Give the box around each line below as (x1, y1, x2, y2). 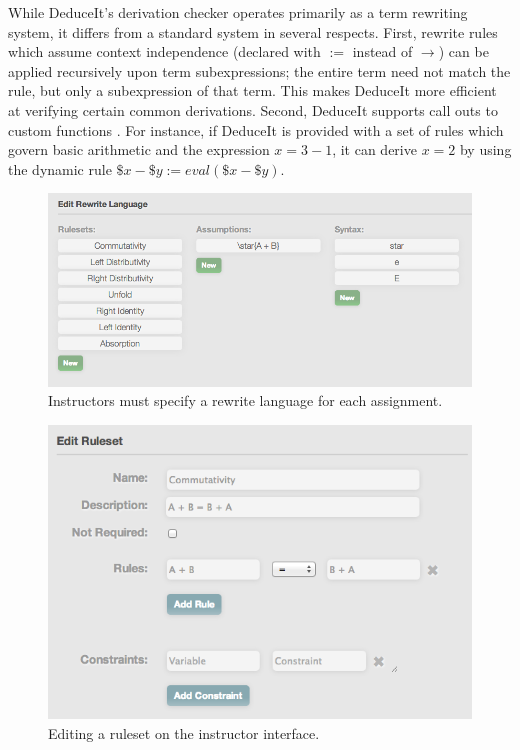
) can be (438, 41, 489, 62)
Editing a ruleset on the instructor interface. (48, 722, 320, 743)
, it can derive (332, 139, 417, 160)
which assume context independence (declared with (8, 41, 321, 62)
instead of (352, 41, 413, 62)
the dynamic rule (8, 158, 112, 179)
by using (459, 139, 512, 160)
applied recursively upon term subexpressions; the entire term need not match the (8, 60, 511, 81)
